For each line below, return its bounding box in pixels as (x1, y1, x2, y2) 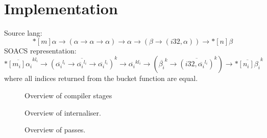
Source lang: (4, 27, 42, 38)
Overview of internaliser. (25, 107, 101, 118)
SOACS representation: (4, 45, 77, 56)
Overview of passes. (25, 124, 86, 135)
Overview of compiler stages (25, 90, 112, 100)
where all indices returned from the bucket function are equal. (4, 73, 198, 84)
